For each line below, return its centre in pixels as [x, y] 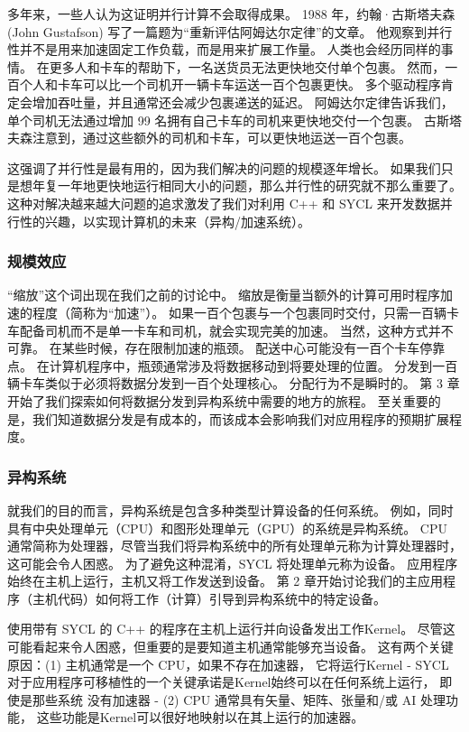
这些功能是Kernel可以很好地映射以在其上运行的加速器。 [200, 717]
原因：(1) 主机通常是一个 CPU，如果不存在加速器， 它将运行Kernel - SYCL [228, 664]
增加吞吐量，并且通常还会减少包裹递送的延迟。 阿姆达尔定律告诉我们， [243, 102]
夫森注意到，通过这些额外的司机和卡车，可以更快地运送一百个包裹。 [209, 138]
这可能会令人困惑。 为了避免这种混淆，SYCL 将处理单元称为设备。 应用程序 [233, 563]
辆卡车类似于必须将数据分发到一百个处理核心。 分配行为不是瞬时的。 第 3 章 [234, 383]
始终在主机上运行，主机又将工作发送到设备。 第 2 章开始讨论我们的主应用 [225, 581]
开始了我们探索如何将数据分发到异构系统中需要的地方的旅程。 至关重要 [218, 400]
